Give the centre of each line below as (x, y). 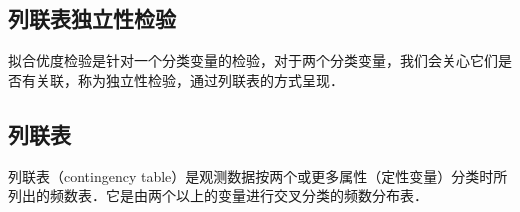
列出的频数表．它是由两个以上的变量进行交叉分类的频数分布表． (218, 195)
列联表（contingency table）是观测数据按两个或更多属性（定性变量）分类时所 (258, 175)
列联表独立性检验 (92, 18)
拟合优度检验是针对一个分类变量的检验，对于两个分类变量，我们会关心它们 (253, 60)
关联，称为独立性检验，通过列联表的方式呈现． (189, 79)
